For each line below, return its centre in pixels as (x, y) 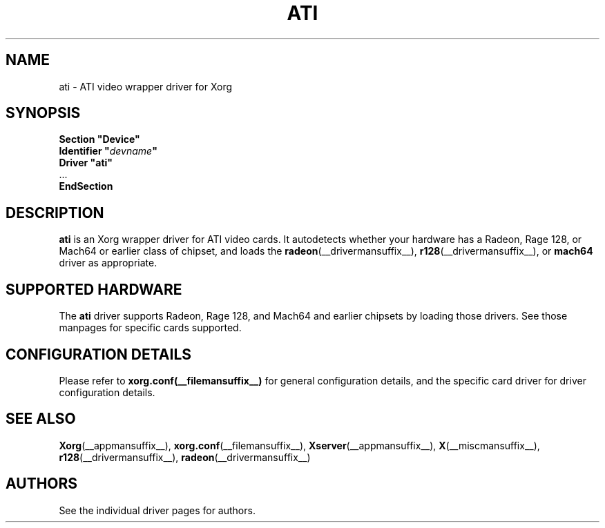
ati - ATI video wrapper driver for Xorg (146, 86)
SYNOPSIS (43, 113)
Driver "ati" (86, 163)
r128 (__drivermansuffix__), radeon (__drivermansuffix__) (185, 457)
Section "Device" (99, 139)
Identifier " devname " (108, 151)
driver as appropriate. (108, 263)
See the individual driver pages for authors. (157, 510)
